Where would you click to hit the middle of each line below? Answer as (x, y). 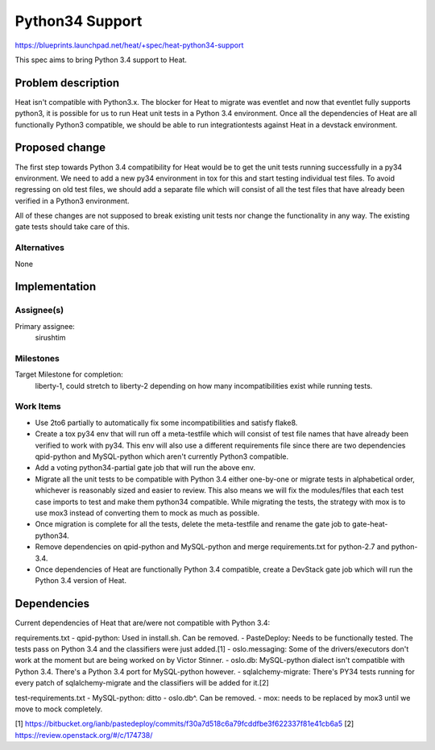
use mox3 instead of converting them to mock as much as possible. (147, 513)
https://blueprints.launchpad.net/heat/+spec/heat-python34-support (129, 45)
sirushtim (50, 338)
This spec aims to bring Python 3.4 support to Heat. (101, 60)
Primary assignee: (45, 326)
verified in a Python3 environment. (72, 201)
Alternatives (39, 248)
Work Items (38, 406)
